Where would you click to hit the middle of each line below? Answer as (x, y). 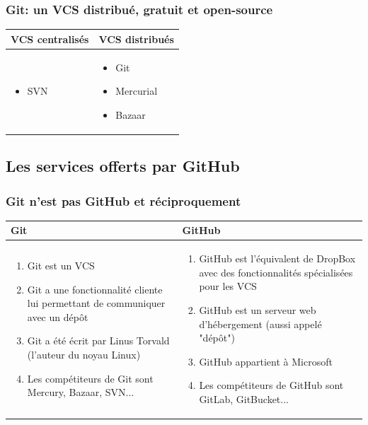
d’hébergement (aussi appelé (260, 324)
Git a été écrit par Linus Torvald (98, 340)
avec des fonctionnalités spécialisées (276, 272)
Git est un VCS (61, 265)
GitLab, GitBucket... (244, 398)
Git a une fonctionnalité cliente (95, 289)
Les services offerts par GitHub (123, 166)
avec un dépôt (58, 316)
